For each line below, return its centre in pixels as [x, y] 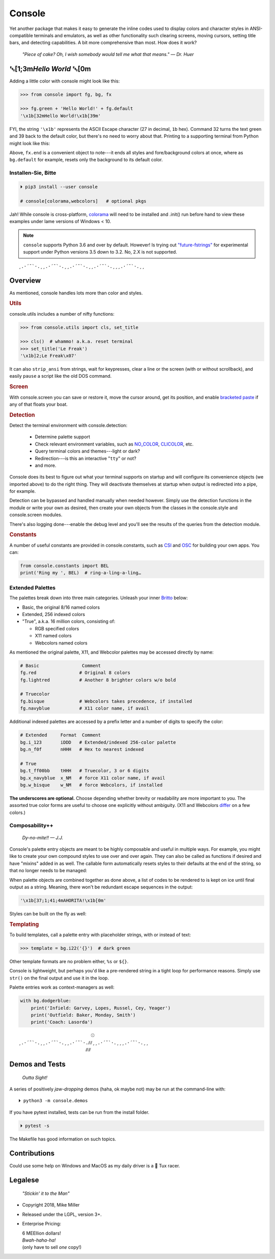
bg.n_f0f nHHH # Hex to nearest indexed [82, 749]
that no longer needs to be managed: [48, 871]
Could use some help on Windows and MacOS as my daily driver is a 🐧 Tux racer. [95, 1165]
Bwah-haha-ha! [39, 1240]
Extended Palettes [33, 587]
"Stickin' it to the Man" [46, 1193]
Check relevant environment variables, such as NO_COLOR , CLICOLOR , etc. [114, 444]
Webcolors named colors [61, 643]
